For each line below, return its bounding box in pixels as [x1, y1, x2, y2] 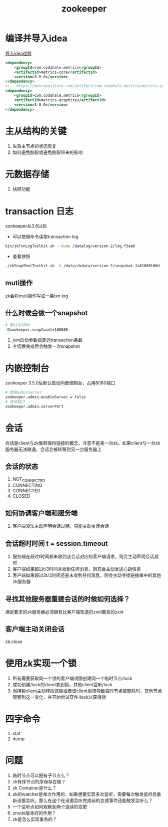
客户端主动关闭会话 [5, 625, 64, 634]
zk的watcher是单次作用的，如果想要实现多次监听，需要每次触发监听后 [12, 791, 157, 797]
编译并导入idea [5, 33, 67, 44]
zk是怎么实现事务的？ [12, 816, 57, 822]
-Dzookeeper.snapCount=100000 [5, 327, 68, 332]
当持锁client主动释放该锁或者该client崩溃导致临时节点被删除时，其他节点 [12, 688, 162, 694]
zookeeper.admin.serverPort [5, 404, 64, 409]
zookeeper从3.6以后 [5, 223, 47, 229]
